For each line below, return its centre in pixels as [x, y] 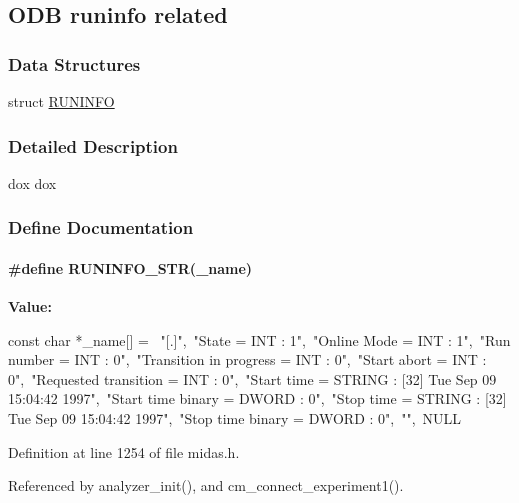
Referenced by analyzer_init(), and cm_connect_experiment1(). [206, 485]
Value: [30, 306]
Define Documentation [101, 227]
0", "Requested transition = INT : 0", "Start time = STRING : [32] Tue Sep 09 [252, 378]
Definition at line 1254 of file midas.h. [124, 451]
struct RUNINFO [61, 101]
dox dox [32, 182]
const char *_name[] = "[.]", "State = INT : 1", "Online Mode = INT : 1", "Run [259, 339]
